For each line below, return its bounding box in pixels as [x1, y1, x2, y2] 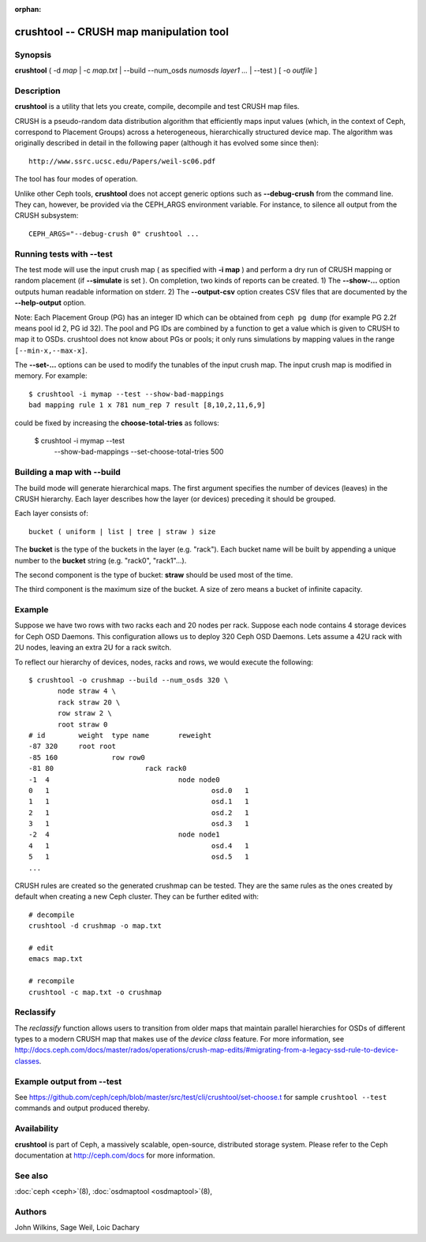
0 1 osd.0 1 [28, 786, 249, 795]
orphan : [14, 5, 42, 13]
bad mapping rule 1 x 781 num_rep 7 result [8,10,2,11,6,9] [28, 401, 266, 410]
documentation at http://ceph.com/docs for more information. [14, 1150, 215, 1160]
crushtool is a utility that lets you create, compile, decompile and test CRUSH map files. [14, 102, 300, 111]
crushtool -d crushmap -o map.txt [28, 922, 162, 930]
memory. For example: [14, 371, 88, 380]
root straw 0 [58, 720, 108, 729]
